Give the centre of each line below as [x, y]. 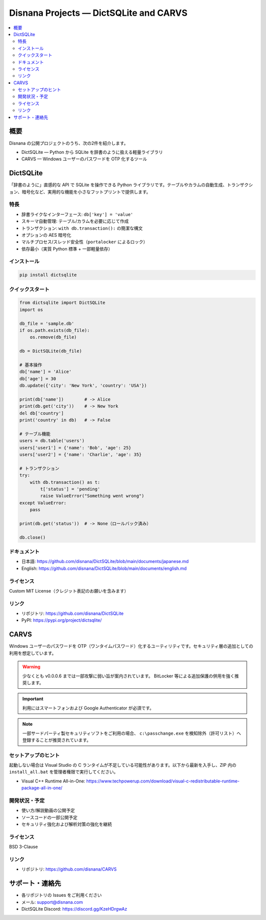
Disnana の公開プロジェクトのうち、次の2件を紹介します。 [69, 143]
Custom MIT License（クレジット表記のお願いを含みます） [69, 591]
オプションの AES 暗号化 [46, 235]
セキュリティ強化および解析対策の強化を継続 [67, 824]
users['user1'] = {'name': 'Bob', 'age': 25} [75, 448]
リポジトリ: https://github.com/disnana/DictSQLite [73, 613]
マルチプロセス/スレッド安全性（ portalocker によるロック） [84, 242]
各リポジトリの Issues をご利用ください [62, 895]
